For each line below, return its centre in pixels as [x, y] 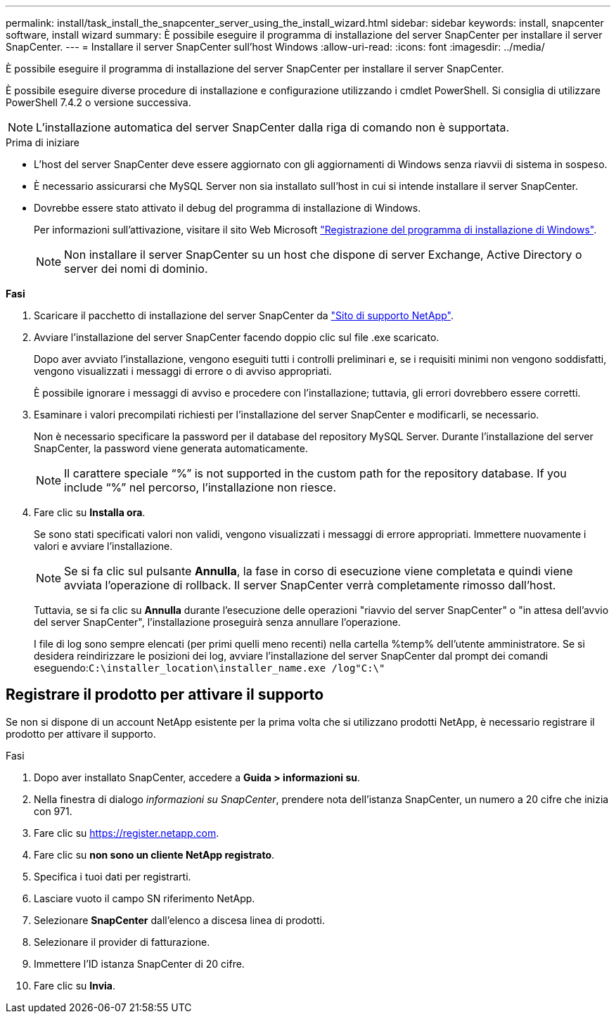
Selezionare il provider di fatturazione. [122, 942]
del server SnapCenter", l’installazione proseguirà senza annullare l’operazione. [217, 622]
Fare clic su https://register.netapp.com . [127, 833]
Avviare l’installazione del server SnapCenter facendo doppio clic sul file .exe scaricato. [237, 337]
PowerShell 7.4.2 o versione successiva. [98, 102]
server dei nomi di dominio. [136, 269]
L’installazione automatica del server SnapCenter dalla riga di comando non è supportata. [273, 127]
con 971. [53, 811]
